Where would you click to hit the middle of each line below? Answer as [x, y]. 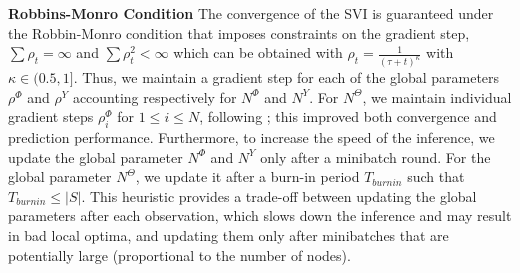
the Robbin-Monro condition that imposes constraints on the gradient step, [239, 32]
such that [436, 176]
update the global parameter [95, 156]
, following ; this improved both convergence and [348, 116]
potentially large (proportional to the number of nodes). [179, 254]
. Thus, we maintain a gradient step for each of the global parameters [286, 77]
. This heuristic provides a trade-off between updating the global [279, 195]
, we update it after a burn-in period [247, 176]
